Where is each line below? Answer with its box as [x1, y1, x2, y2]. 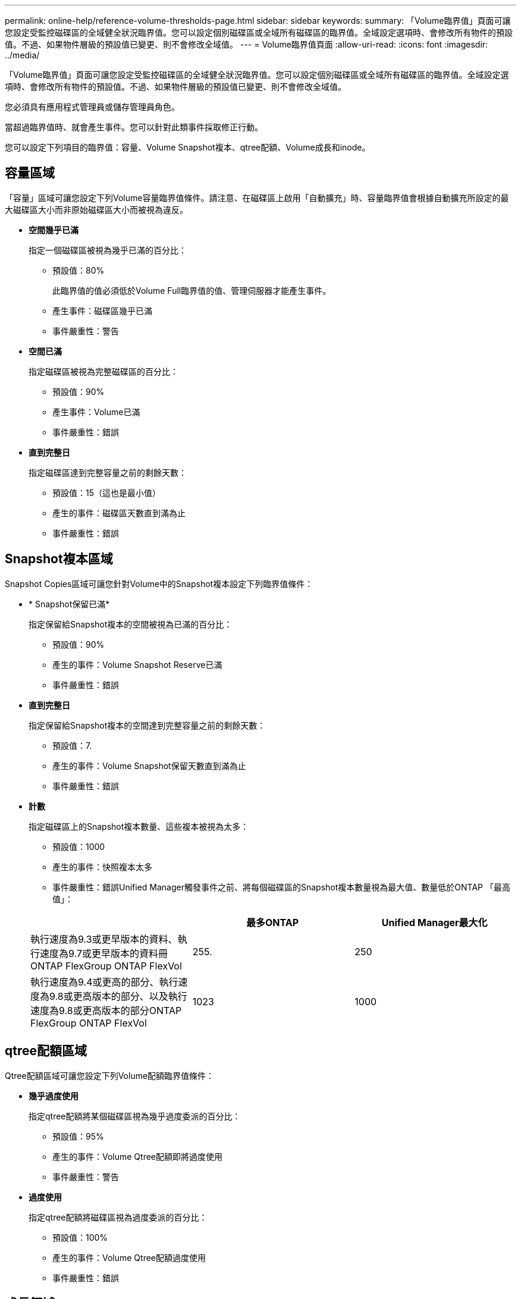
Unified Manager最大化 [381, 916, 488, 928]
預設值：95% [52, 1131, 104, 1141]
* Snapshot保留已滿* [29, 598, 110, 609]
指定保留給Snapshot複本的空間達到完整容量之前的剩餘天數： [29, 720, 266, 730]
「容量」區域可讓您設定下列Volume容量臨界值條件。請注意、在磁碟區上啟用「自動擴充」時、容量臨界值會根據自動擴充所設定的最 [5, 192, 509, 203]
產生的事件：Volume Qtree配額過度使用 [52, 1252, 206, 1263]
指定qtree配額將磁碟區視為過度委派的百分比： [29, 1212, 208, 1222]
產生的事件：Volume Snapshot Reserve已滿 [52, 659, 222, 670]
